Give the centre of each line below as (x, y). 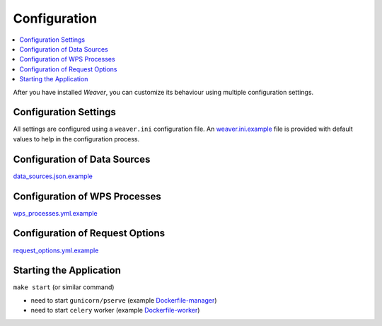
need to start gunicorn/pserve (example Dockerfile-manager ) (124, 300)
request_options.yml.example (56, 250)
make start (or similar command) (64, 287)
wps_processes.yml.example (56, 213)
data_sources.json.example (53, 176)
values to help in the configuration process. (76, 139)
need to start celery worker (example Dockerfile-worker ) (115, 310)
